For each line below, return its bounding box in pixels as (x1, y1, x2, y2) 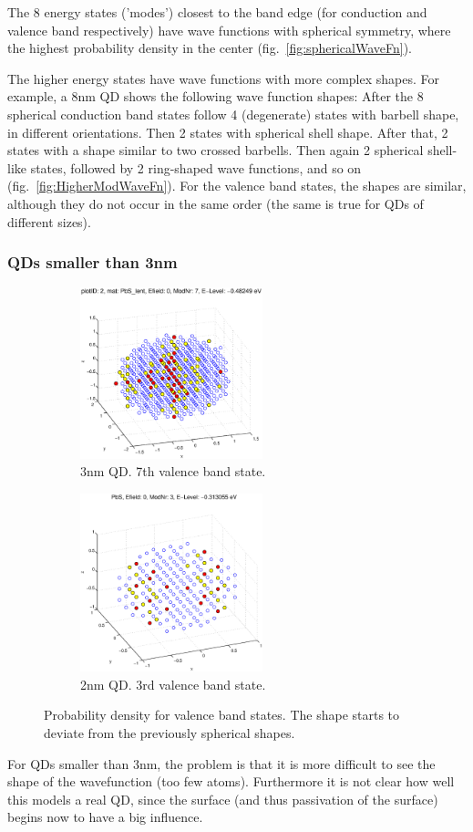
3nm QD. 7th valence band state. (80, 462, 266, 481)
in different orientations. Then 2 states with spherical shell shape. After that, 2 (7, 122, 448, 141)
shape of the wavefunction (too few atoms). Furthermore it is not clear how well (7, 772, 455, 791)
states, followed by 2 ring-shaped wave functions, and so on (30, 158, 362, 177)
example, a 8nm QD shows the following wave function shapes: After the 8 (7, 87, 424, 106)
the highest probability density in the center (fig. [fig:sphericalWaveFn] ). (7, 38, 412, 57)
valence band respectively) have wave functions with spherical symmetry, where (7, 20, 451, 39)
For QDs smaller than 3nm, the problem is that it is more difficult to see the (7, 754, 436, 773)
